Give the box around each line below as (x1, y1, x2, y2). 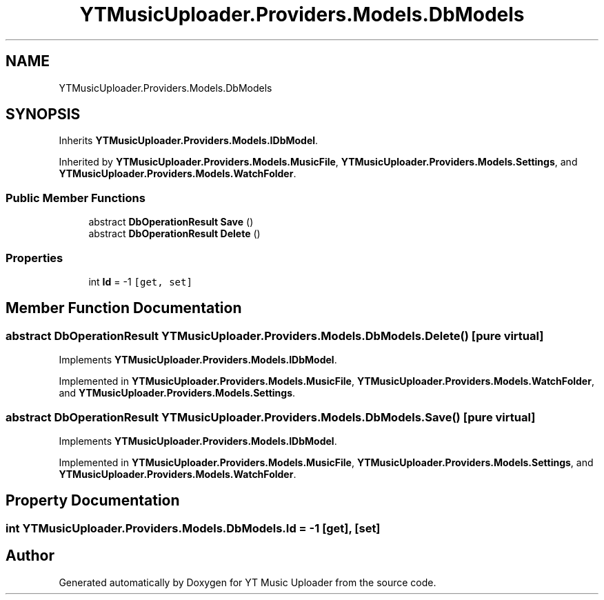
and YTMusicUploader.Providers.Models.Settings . (59, 387, 296, 399)
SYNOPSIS (6, 106, 81, 123)
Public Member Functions (6, 190, 145, 205)
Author (6, 547, 54, 565)
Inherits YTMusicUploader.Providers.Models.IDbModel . (59, 134, 319, 147)
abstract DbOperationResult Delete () (88, 228, 261, 240)
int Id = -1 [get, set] (88, 275, 192, 288)
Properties (6, 250, 63, 265)
